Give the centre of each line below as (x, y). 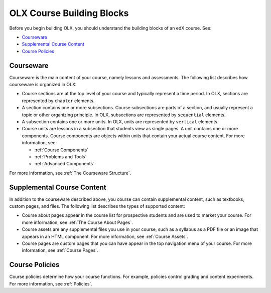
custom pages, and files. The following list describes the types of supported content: (97, 206)
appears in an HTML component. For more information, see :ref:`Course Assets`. (105, 236)
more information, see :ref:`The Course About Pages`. (77, 222)
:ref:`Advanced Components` (64, 164)
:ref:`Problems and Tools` (60, 157)
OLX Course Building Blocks (69, 13)
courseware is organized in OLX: (43, 85)
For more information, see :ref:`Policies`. (51, 283)
